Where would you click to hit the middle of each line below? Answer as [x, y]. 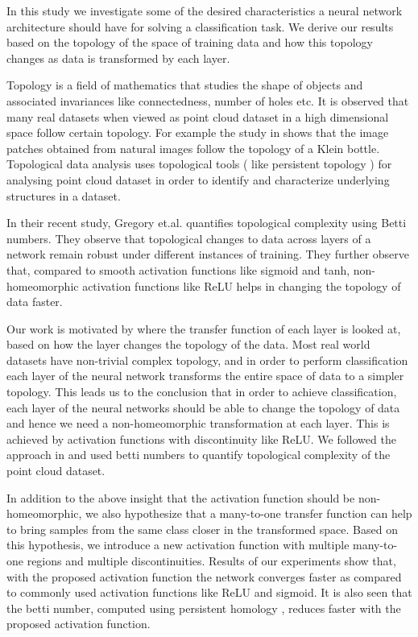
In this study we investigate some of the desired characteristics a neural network [205, 10]
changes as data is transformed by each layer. [118, 58]
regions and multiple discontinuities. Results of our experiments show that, [211, 560]
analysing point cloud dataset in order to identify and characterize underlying [198, 179]
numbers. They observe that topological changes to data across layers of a [189, 238]
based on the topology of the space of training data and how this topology [190, 42]
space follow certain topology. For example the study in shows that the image [198, 132]
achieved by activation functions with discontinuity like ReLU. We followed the [201, 438]
